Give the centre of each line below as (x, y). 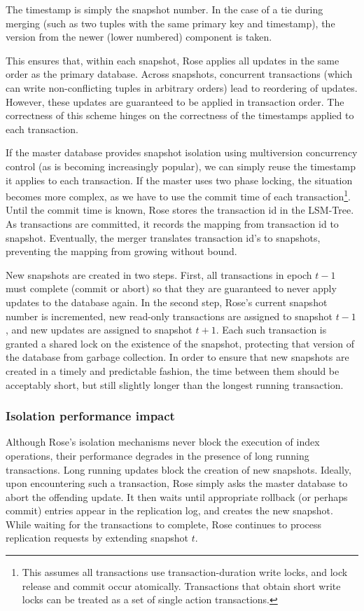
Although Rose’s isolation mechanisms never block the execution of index (163, 442)
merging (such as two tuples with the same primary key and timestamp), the (170, 23)
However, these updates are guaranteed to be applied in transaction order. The (175, 101)
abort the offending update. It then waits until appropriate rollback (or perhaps (177, 496)
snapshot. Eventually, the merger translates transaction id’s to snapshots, (163, 237)
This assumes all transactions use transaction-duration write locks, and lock (185, 572)
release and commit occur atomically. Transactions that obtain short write (181, 585)
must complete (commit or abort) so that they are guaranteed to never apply (171, 288)
